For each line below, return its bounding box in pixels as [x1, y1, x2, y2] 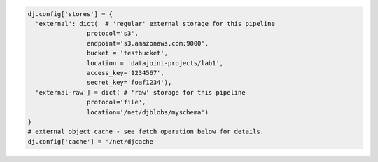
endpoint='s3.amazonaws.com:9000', [86, 39, 209, 47]
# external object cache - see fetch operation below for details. [27, 128, 265, 136]
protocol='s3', [86, 29, 139, 38]
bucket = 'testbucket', [86, 49, 168, 58]
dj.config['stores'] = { [27, 10, 113, 18]
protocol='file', [86, 98, 146, 107]
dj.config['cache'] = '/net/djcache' [27, 137, 157, 145]
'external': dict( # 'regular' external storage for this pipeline [35, 20, 276, 27]
